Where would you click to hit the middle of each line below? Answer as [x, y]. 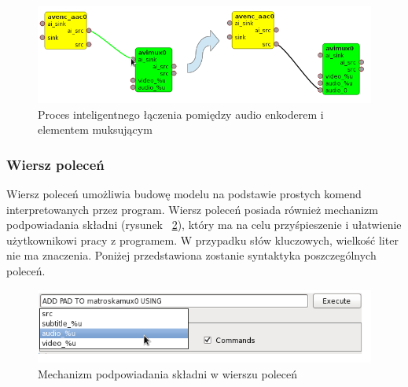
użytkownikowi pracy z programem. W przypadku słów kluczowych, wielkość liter [202, 240]
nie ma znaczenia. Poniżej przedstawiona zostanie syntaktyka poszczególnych [191, 255]
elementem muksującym [95, 129]
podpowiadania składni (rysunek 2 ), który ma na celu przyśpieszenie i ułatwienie [204, 225]
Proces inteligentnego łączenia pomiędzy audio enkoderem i [181, 114]
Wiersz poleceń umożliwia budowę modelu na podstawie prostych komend [184, 193]
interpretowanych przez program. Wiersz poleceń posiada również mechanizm [192, 209]
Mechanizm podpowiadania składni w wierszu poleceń [168, 373]
